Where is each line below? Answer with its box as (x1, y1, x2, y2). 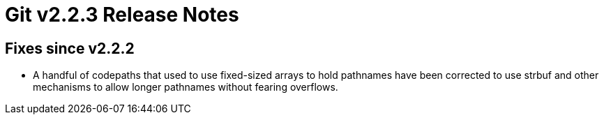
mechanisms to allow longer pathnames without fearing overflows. (33, 81, 338, 93)
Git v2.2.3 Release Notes (5, 3, 239, 27)
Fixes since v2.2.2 (5, 39, 135, 57)
